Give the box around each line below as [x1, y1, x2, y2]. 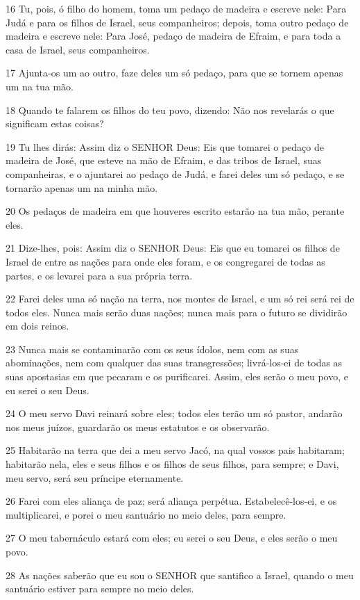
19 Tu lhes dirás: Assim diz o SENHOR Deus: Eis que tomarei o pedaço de [6, 139, 325, 154]
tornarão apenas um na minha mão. [6, 180, 158, 195]
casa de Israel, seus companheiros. [6, 42, 150, 56]
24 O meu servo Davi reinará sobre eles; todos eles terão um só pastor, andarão [6, 406, 343, 421]
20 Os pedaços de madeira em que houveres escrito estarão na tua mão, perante [6, 204, 345, 218]
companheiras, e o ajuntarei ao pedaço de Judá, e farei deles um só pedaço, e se [6, 166, 345, 181]
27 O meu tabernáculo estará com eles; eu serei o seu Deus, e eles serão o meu [6, 530, 338, 545]
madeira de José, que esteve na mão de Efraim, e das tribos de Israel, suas [6, 153, 322, 168]
